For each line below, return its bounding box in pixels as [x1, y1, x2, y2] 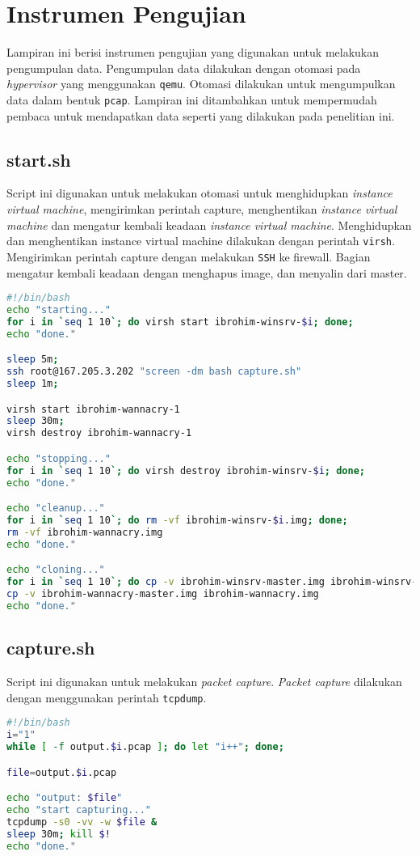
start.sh [6, 146, 71, 172]
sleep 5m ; [6, 354, 59, 366]
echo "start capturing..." [6, 803, 151, 816]
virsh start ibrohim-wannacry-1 [6, 403, 180, 415]
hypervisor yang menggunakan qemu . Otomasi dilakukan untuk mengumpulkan [6, 75, 396, 92]
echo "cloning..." [6, 564, 105, 576]
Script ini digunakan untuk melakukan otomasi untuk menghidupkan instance [6, 184, 393, 201]
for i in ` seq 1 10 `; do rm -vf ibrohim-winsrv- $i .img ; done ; [6, 514, 348, 526]
